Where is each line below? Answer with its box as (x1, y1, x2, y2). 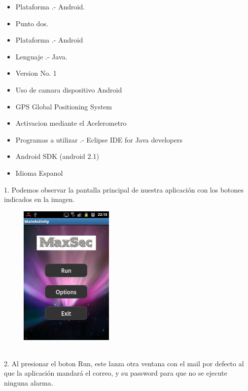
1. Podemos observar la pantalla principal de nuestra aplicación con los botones (4, 184, 244, 195)
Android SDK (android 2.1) (15, 151, 99, 161)
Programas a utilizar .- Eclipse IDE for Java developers (15, 134, 182, 145)
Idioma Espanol (15, 167, 63, 178)
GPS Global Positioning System (15, 101, 112, 111)
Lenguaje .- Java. (15, 51, 68, 61)
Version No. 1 (15, 68, 57, 78)
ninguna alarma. (4, 378, 53, 388)
